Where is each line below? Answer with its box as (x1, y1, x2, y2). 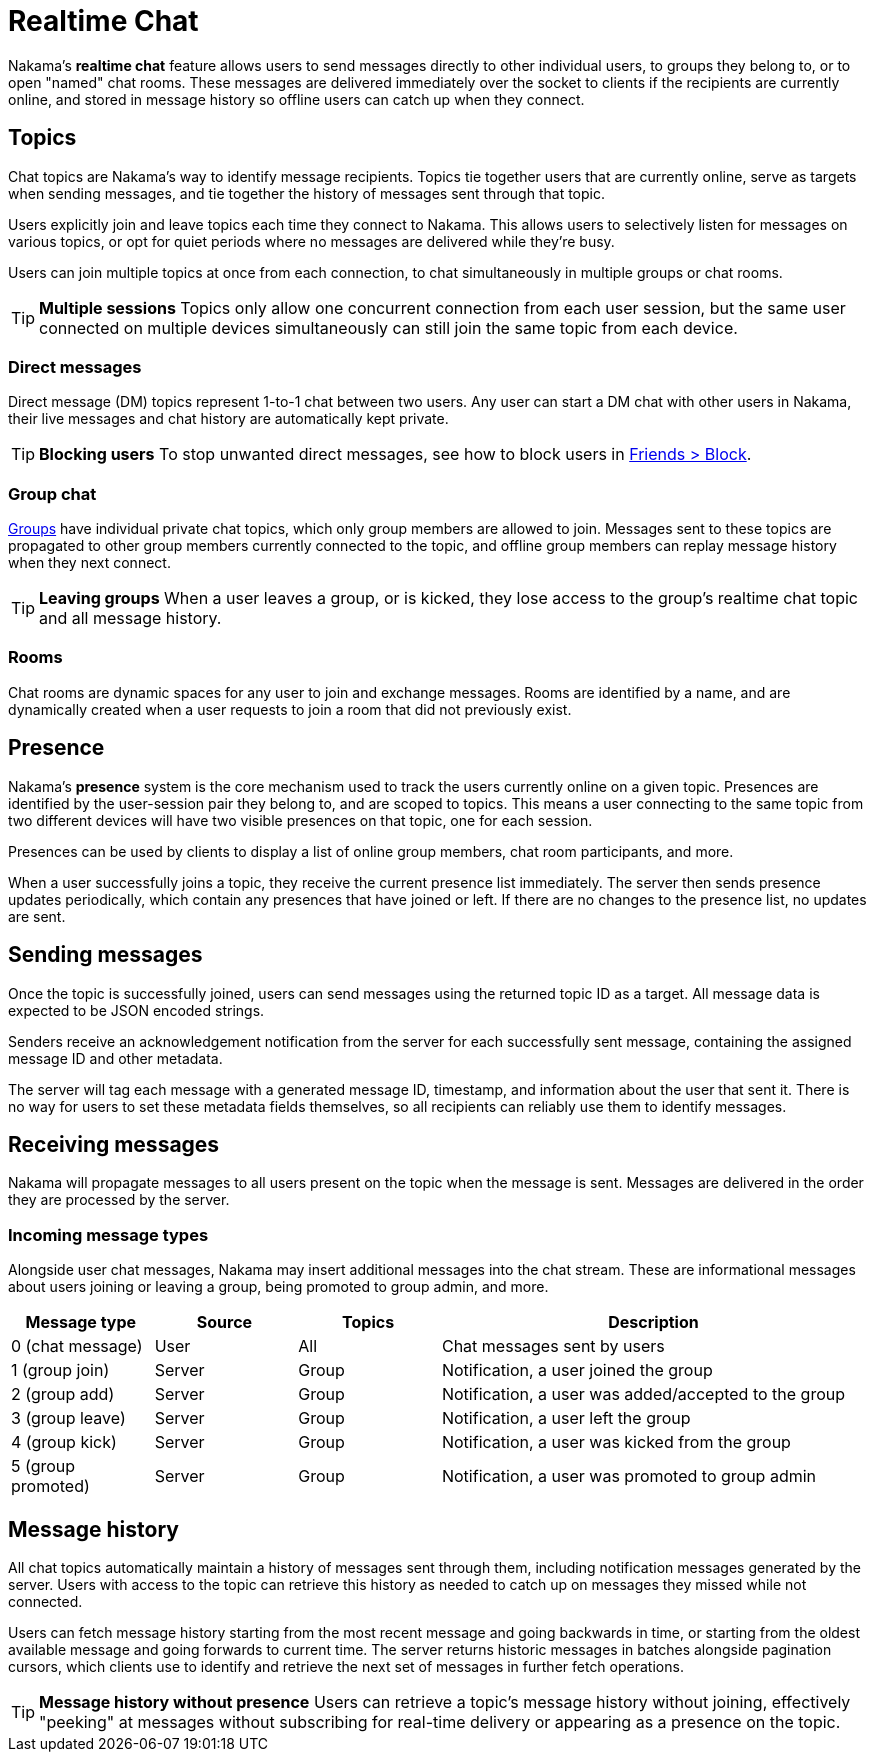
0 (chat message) (11, 1336, 143, 1357)
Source (196, 1312, 253, 1333)
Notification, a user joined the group (441, 1360, 713, 1381)
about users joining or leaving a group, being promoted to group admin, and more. (8, 1278, 549, 1296)
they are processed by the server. (8, 1191, 230, 1209)
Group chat (8, 483, 97, 504)
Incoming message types (8, 1224, 209, 1245)
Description (608, 1312, 699, 1333)
